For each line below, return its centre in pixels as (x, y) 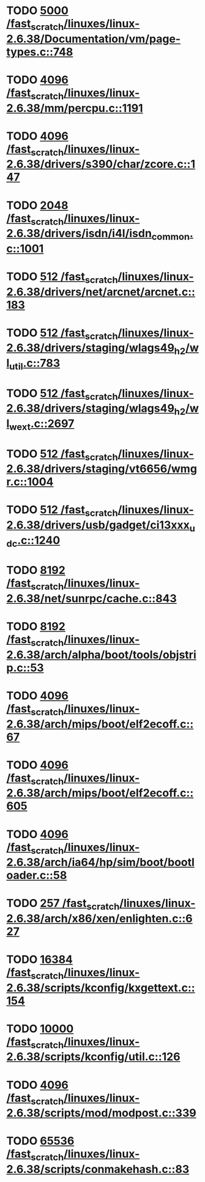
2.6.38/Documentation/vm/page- (94, 39)
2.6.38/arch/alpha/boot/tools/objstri (102, 654)
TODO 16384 (40, 960)
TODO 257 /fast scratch (63, 905)
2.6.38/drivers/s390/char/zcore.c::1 (101, 164)
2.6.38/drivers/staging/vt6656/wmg (102, 469)
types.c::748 (40, 52)
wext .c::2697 (42, 424)
